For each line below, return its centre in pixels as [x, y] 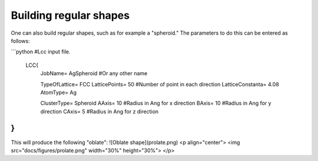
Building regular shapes [70, 15]
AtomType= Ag [58, 92]
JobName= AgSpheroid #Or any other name [94, 73]
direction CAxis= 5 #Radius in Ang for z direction [100, 111]
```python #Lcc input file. [41, 52]
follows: [20, 41]
